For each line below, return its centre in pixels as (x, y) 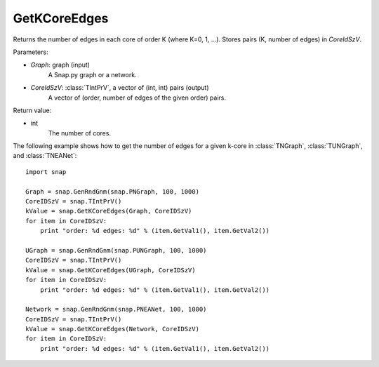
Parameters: (31, 52)
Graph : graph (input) (60, 65)
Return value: (32, 110)
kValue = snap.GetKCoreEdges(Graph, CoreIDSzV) (109, 211)
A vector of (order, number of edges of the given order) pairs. (137, 98)
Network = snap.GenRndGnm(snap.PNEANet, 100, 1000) (116, 309)
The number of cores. (80, 133)
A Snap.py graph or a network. (92, 74)
